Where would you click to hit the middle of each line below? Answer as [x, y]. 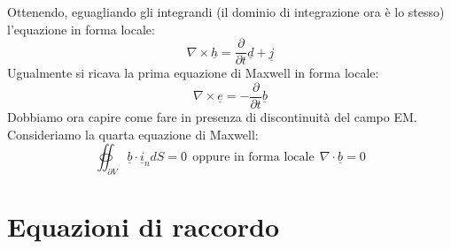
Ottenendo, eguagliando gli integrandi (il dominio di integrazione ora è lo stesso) [226, 11]
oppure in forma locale [253, 158]
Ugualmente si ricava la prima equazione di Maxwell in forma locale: [193, 73]
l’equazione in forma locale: [81, 29]
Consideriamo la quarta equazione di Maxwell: [133, 134]
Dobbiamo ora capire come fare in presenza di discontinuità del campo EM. [212, 116]
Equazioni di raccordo [144, 226]
